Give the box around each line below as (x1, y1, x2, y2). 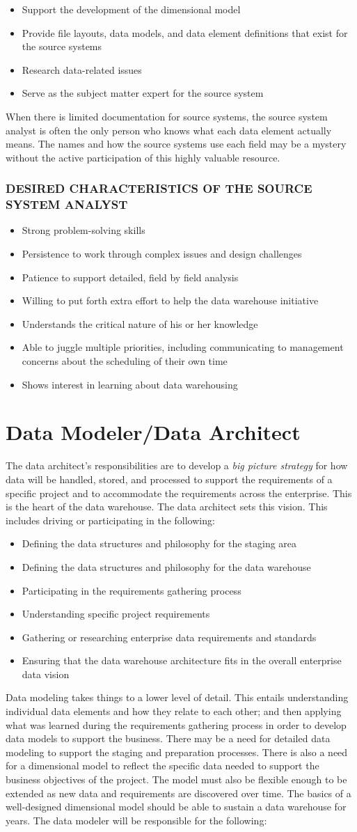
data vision (22, 666, 70, 681)
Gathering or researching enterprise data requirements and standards (22, 629, 317, 644)
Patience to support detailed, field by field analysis (22, 269, 239, 284)
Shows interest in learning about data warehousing (22, 377, 238, 391)
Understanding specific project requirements (22, 606, 210, 621)
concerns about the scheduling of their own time (22, 354, 228, 368)
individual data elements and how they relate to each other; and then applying (6, 704, 342, 719)
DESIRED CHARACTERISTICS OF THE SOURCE (6, 180, 312, 197)
